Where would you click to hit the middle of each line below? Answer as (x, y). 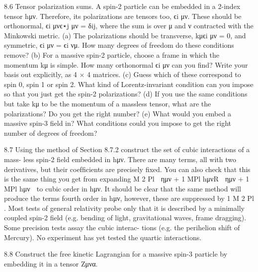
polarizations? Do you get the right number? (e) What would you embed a (118, 113)
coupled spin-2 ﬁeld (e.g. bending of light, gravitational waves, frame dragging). (125, 218)
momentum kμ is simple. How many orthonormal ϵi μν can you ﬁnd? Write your (126, 64)
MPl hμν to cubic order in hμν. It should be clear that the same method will (123, 188)
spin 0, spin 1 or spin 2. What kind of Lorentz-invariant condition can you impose (129, 84)
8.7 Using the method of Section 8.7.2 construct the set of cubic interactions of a (127, 149)
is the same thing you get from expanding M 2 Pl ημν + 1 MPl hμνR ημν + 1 (127, 179)
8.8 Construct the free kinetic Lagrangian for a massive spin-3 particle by (116, 254)
